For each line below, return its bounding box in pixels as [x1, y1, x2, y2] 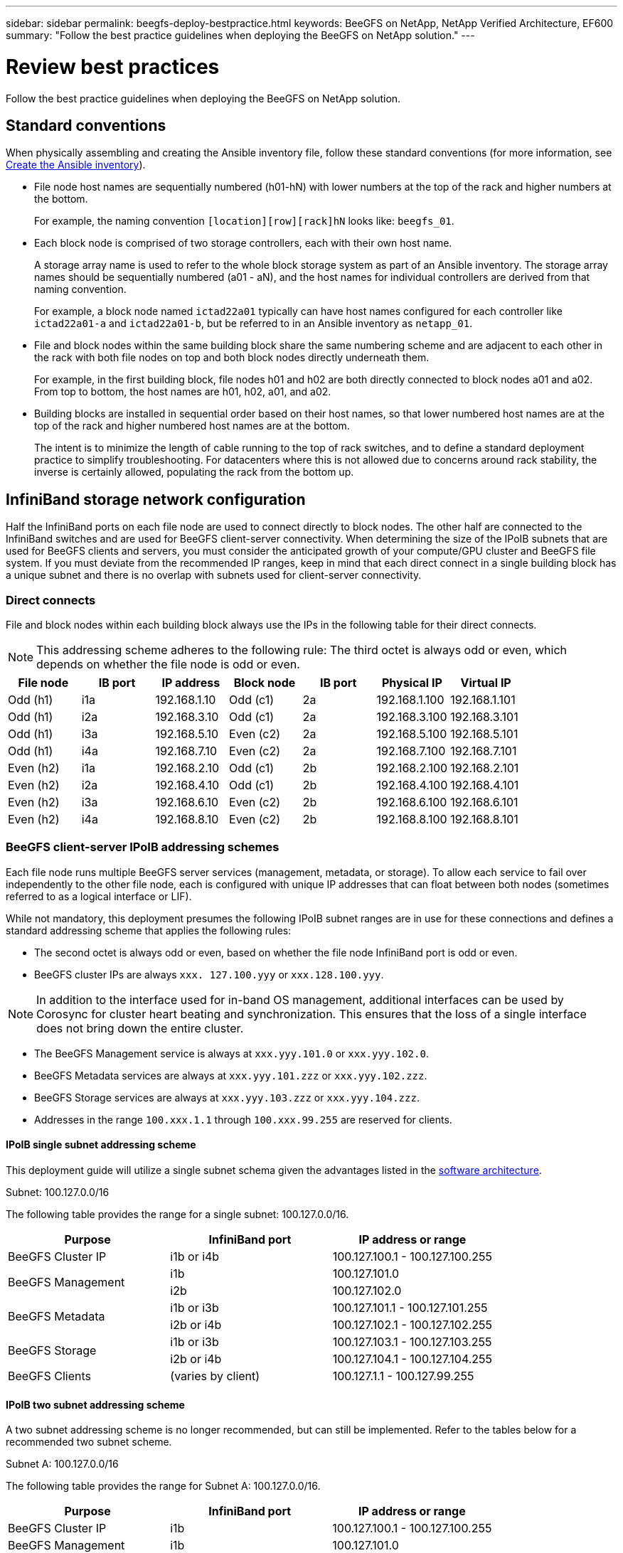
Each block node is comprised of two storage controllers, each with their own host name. [34, 237, 452, 250]
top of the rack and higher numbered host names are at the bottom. [34, 420, 350, 432]
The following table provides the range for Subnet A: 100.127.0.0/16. [6, 1480, 321, 1493]
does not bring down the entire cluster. [36, 1020, 244, 1035]
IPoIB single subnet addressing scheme [6, 1138, 196, 1151]
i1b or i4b [170, 1249, 220, 1264]
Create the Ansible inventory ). [6, 159, 146, 171]
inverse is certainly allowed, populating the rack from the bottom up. [34, 466, 354, 479]
